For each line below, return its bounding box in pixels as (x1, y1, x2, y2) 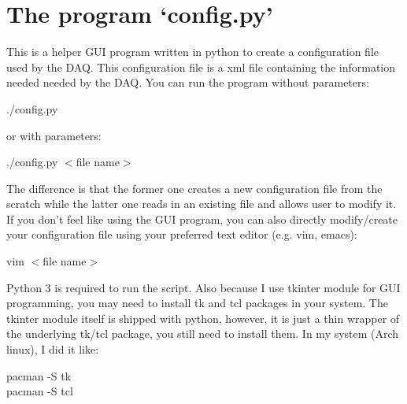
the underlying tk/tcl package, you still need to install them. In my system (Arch (6, 325, 399, 342)
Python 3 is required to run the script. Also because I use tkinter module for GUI (6, 279, 401, 295)
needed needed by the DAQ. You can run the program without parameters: (6, 74, 369, 91)
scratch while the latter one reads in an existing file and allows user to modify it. (6, 195, 397, 212)
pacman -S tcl (6, 383, 73, 399)
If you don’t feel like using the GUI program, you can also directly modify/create (6, 210, 398, 227)
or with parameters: (6, 127, 102, 143)
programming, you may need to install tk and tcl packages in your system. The (6, 295, 388, 311)
